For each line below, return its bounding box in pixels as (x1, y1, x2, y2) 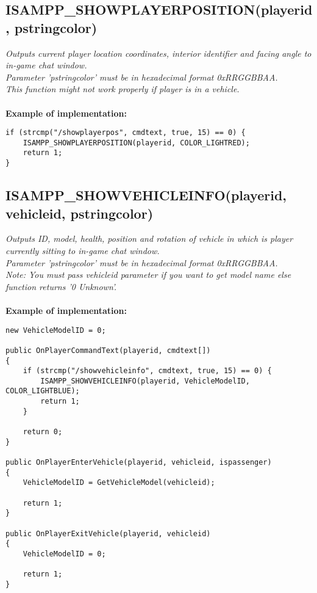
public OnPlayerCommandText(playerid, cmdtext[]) (5, 346, 211, 355)
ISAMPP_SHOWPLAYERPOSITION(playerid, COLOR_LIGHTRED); (23, 138, 250, 147)
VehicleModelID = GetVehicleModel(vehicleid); (23, 478, 215, 487)
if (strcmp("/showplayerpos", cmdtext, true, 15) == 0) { (5, 128, 246, 137)
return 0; (23, 427, 63, 437)
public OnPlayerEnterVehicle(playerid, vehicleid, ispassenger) (5, 458, 272, 467)
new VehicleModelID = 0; (5, 326, 106, 335)
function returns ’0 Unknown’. (5, 280, 117, 293)
